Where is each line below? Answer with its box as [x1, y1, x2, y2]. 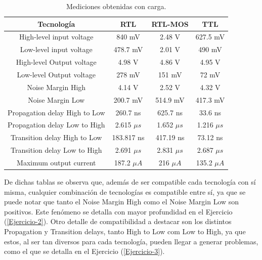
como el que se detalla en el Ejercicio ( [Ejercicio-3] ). [4, 246, 165, 256]
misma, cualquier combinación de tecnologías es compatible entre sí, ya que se [4, 186, 246, 197]
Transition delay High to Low [11, 132, 102, 143]
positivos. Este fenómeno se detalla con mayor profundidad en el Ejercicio [4, 206, 233, 216]
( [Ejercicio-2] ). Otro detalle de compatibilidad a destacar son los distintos [4, 216, 232, 227]
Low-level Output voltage [17, 69, 96, 79]
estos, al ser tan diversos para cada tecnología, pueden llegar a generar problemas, [4, 236, 258, 246]
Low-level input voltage [20, 44, 93, 55]
